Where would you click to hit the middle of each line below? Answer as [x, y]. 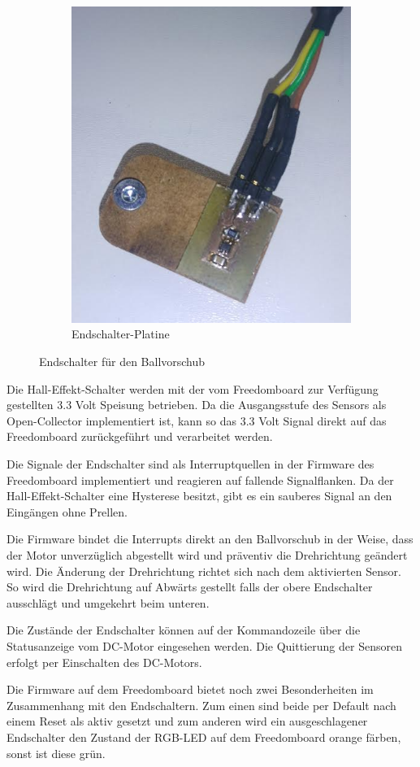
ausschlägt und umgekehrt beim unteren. [108, 602]
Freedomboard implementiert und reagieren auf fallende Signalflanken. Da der [200, 479]
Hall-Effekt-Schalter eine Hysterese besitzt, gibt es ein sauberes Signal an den [199, 496]
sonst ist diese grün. [56, 753]
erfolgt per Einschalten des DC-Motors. [104, 662]
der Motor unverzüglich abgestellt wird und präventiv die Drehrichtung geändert [207, 554]
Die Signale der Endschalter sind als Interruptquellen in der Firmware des [191, 464]
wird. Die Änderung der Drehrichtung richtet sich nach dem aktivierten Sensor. [204, 571]
